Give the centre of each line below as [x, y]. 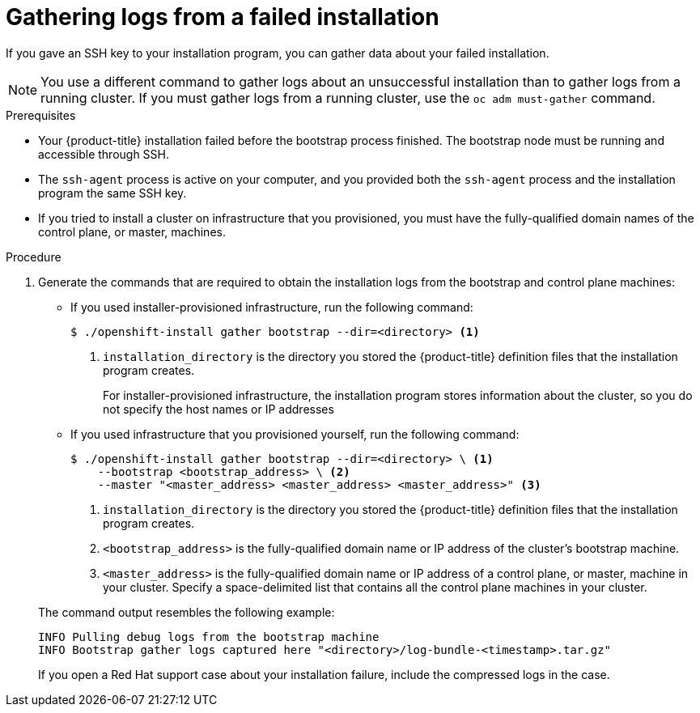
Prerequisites [41, 115]
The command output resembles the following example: [187, 612]
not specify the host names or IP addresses [218, 409]
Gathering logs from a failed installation [223, 17]
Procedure [34, 257]
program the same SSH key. [112, 193]
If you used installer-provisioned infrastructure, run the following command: [272, 307]
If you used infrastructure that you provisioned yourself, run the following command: [295, 434]
